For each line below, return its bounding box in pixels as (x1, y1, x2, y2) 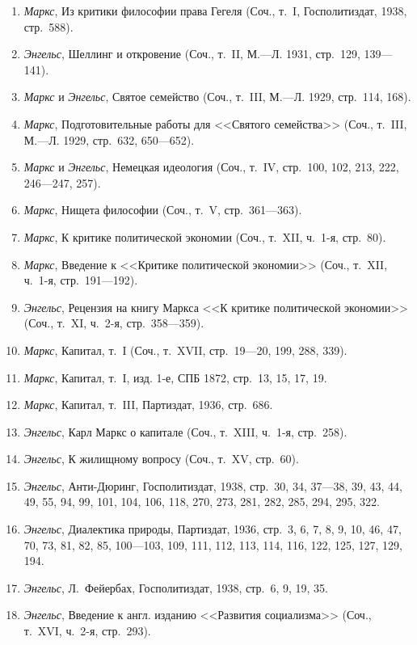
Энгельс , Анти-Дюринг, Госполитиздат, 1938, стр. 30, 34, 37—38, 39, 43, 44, (23, 477, 403, 494)
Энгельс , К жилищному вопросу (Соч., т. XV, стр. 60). (23, 450, 299, 467)
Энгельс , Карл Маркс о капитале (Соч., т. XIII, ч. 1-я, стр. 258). (23, 423, 347, 440)
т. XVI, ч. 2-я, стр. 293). (23, 622, 151, 639)
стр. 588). (23, 18, 74, 35)
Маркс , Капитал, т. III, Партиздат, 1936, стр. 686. (23, 396, 273, 413)
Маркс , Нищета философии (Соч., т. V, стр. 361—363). (23, 201, 302, 218)
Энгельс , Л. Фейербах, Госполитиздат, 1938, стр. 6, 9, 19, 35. (23, 579, 328, 596)
